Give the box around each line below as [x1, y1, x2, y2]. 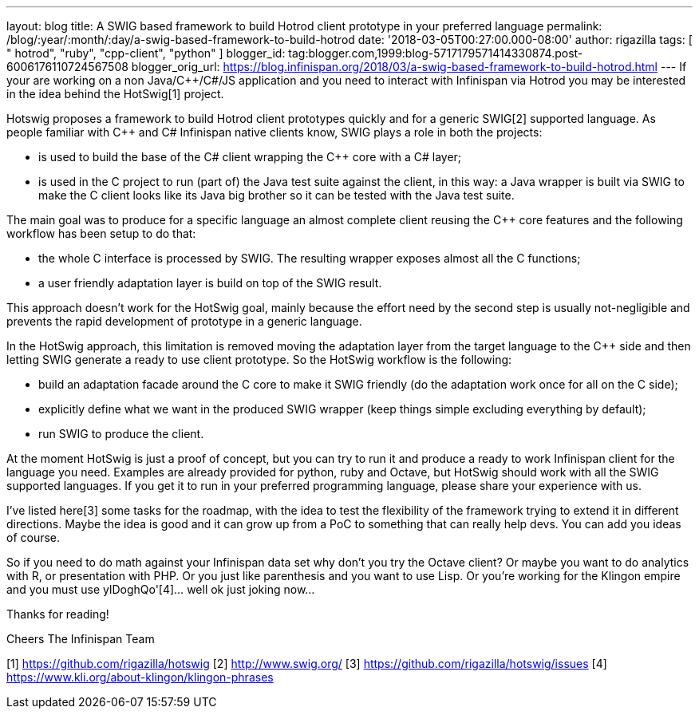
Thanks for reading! [6, 607, 109, 621]
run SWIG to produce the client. [38, 427, 204, 440]
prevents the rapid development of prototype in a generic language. [6, 314, 362, 328]
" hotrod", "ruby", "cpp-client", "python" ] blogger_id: [6, 46, 286, 60]
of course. [6, 531, 61, 544]
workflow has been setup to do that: [6, 227, 196, 240]
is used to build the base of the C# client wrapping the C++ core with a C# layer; [38, 150, 462, 164]
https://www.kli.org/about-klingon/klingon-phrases [6, 670, 274, 684]
